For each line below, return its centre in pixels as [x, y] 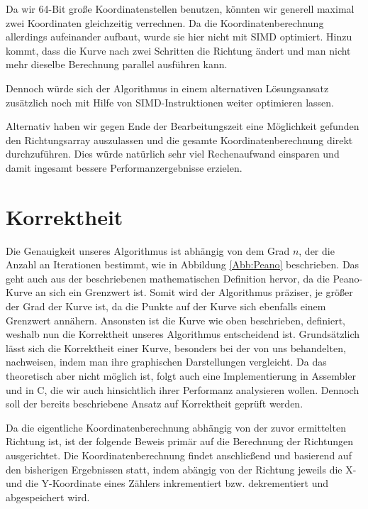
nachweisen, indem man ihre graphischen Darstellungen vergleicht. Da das [166, 362]
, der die [317, 250]
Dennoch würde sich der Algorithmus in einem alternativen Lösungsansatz [167, 88]
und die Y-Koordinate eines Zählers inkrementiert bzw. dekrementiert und [167, 483]
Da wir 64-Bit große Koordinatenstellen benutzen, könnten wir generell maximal [180, 9]
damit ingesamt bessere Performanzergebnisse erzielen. [124, 167]
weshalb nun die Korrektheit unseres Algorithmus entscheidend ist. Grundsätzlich [183, 334]
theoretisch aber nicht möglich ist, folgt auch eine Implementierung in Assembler [181, 376]
